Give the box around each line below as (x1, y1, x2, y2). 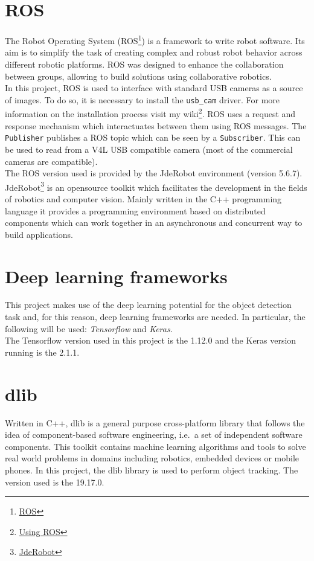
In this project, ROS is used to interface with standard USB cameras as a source (5, 82, 303, 94)
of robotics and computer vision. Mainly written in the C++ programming (5, 192, 282, 205)
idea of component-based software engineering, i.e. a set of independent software (5, 428, 303, 441)
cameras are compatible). (5, 155, 98, 167)
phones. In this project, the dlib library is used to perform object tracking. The (5, 463, 298, 476)
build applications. (5, 228, 73, 240)
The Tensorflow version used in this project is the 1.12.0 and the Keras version (5, 334, 296, 347)
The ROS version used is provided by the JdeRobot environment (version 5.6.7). (5, 167, 303, 179)
